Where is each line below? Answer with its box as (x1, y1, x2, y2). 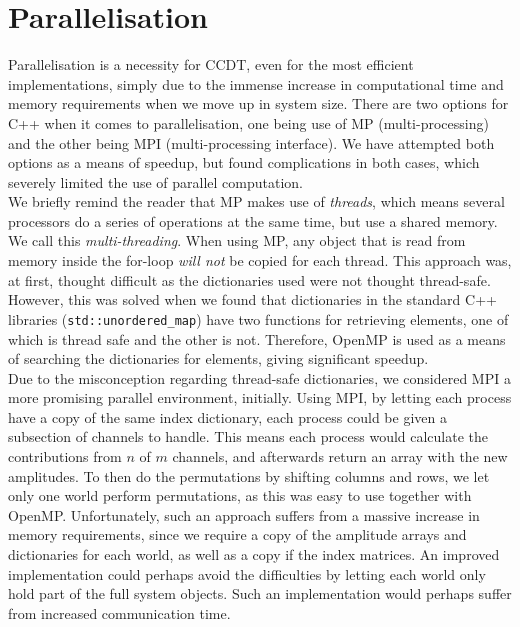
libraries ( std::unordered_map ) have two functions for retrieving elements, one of (8, 308, 509, 329)
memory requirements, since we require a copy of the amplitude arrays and (8, 524, 467, 545)
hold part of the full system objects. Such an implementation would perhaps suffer (8, 583, 512, 604)
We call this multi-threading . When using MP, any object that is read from (8, 230, 466, 251)
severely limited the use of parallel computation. (8, 171, 304, 192)
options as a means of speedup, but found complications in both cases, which (8, 152, 480, 173)
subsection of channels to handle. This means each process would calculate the (8, 426, 489, 447)
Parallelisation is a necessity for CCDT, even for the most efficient (8, 54, 414, 75)
